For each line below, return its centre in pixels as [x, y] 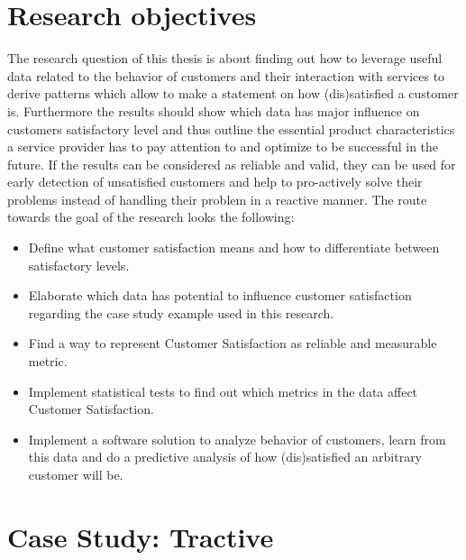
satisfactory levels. [79, 265]
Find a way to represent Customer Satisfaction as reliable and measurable [233, 343]
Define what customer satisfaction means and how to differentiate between [234, 248]
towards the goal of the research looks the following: [151, 217]
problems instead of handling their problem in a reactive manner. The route [217, 199]
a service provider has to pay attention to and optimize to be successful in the [223, 147]
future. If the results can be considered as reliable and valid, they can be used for [232, 164]
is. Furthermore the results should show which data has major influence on [214, 110]
